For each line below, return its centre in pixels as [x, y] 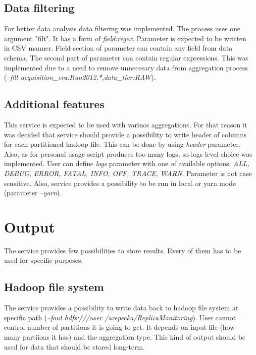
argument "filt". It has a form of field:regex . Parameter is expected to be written [125, 38]
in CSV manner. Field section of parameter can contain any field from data [118, 48]
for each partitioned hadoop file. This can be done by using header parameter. [122, 144]
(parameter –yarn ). [33, 193]
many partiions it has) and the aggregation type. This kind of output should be [125, 337]
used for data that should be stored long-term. [75, 346]
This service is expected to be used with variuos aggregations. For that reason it [126, 124]
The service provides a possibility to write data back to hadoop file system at [121, 308]
